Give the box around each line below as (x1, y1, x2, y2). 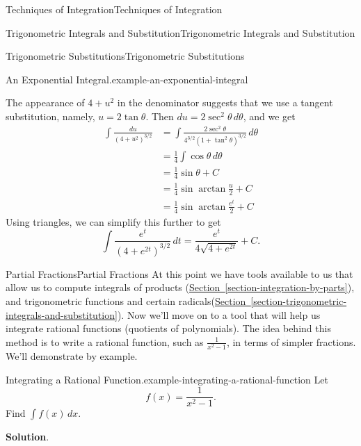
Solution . (6, 429, 49, 444)
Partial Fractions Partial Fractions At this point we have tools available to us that (6, 266, 353, 281)
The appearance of (6, 95, 85, 110)
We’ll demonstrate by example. (6, 348, 138, 363)
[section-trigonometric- (250, 294, 347, 308)
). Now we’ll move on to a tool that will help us (117, 307, 321, 322)
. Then (145, 108, 174, 123)
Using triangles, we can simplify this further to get (6, 214, 221, 229)
